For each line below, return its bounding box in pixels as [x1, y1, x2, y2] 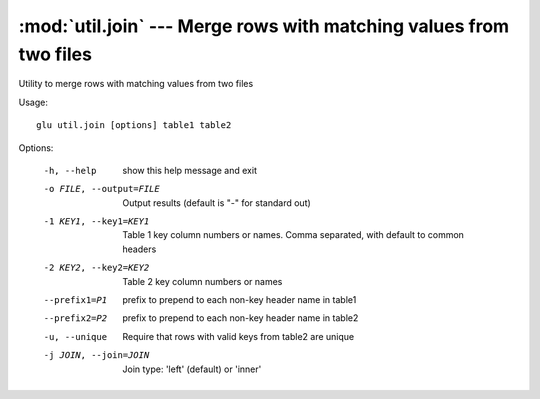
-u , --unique [43, 331, 108, 342]
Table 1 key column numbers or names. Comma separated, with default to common [122, 229, 465, 241]
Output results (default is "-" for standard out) [122, 196, 312, 209]
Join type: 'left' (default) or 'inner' [122, 363, 262, 375]
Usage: [18, 96, 49, 108]
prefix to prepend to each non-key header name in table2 [122, 312, 359, 324]
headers [122, 243, 157, 255]
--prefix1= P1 [43, 295, 108, 306]
